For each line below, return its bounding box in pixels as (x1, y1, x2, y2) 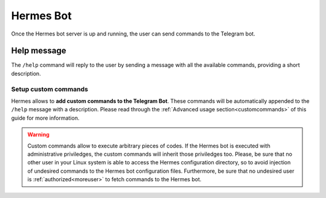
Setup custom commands (11, 85, 89, 93)
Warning (27, 131, 50, 138)
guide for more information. (11, 114, 80, 122)
